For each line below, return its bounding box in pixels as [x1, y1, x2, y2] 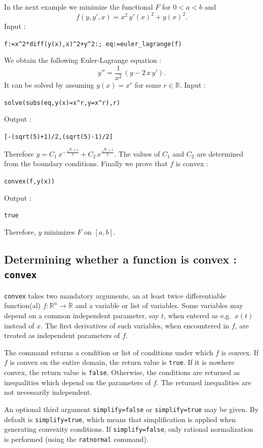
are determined [197, 148, 244, 159]
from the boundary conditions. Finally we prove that [4, 158, 168, 169]
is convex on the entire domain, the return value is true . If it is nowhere [10, 357, 235, 367]
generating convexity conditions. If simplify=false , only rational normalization [4, 424, 253, 434]
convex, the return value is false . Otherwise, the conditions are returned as [4, 367, 240, 377]
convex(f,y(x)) [4, 178, 55, 185]
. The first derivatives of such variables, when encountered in [41, 320, 230, 330]
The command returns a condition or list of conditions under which [4, 347, 213, 357]
